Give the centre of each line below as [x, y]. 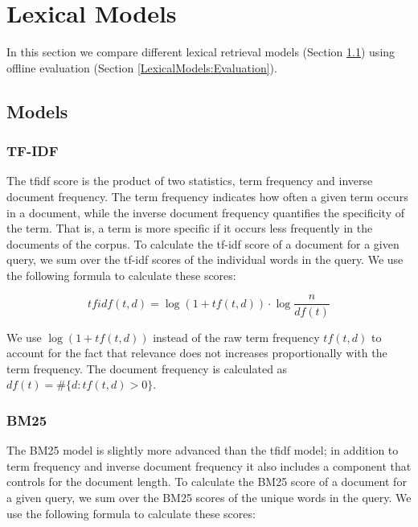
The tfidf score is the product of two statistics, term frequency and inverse [190, 181]
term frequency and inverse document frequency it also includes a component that [209, 465]
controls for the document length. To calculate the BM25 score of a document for [207, 482]
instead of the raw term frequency [236, 337]
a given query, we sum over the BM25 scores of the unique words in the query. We [209, 497]
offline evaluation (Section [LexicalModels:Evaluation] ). [142, 67]
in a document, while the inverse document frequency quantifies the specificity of [205, 212]
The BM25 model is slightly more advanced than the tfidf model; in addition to [203, 450]
